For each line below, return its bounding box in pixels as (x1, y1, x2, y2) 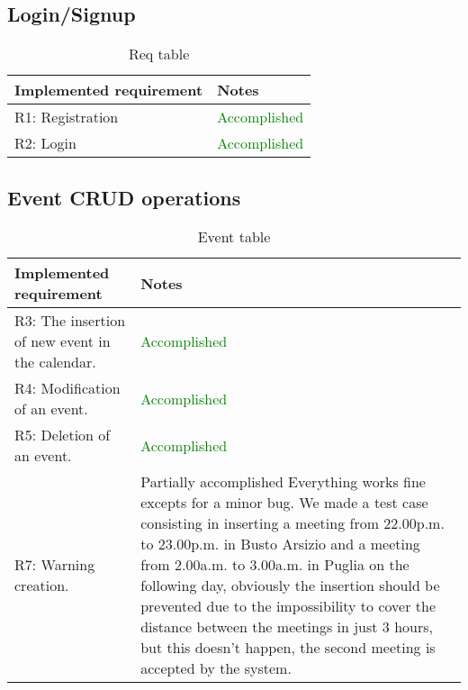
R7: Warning (14, 554, 95, 576)
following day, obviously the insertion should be (140, 575, 440, 596)
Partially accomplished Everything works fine (140, 471, 426, 493)
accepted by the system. (140, 658, 292, 679)
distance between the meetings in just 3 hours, (140, 616, 434, 638)
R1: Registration (14, 106, 119, 128)
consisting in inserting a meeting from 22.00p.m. (140, 513, 445, 534)
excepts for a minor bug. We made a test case (140, 492, 428, 513)
